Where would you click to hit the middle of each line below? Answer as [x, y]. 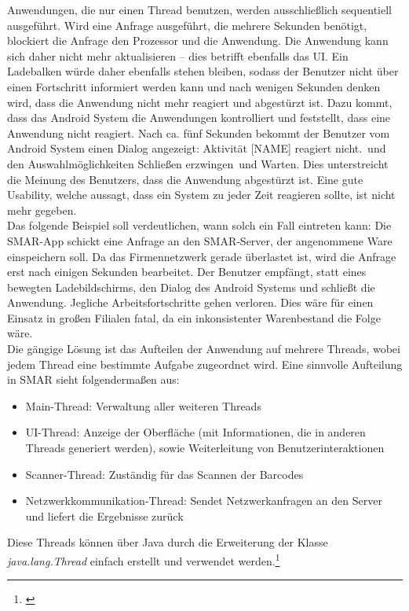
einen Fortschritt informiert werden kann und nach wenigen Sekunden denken [194, 86]
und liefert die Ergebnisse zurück [104, 515]
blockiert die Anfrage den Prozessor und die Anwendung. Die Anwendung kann [198, 40]
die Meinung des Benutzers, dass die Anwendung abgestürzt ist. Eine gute [185, 179]
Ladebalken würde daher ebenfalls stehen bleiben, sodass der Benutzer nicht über [203, 71]
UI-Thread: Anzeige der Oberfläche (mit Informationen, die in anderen [195, 432]
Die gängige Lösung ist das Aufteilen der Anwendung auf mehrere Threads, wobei [204, 349]
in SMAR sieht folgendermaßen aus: [93, 379]
